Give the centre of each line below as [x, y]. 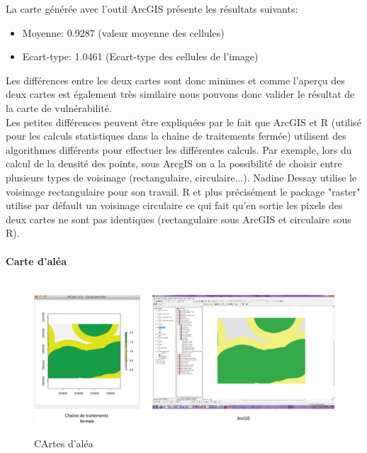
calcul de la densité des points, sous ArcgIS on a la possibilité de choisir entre [174, 163]
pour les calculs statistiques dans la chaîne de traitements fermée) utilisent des [176, 136]
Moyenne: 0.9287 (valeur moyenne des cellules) [123, 32]
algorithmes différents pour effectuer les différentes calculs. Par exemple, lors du [179, 149]
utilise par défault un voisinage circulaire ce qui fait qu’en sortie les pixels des [174, 205]
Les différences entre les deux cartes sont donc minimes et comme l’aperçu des [175, 80]
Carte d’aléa [36, 261]
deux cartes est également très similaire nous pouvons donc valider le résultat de [180, 94]
